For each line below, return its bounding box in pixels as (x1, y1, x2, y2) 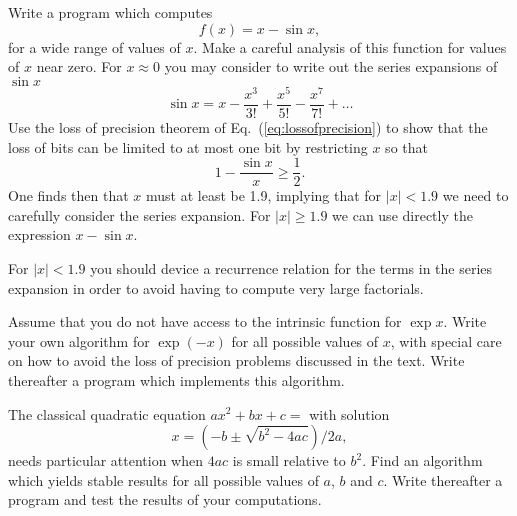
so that (385, 136, 428, 157)
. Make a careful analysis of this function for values (193, 36, 507, 57)
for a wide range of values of (8, 36, 181, 57)
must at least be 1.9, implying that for (146, 185, 382, 206)
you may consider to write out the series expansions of (164, 56, 498, 77)
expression (8, 224, 71, 245)
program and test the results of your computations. (8, 489, 322, 510)
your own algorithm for (8, 330, 150, 351)
